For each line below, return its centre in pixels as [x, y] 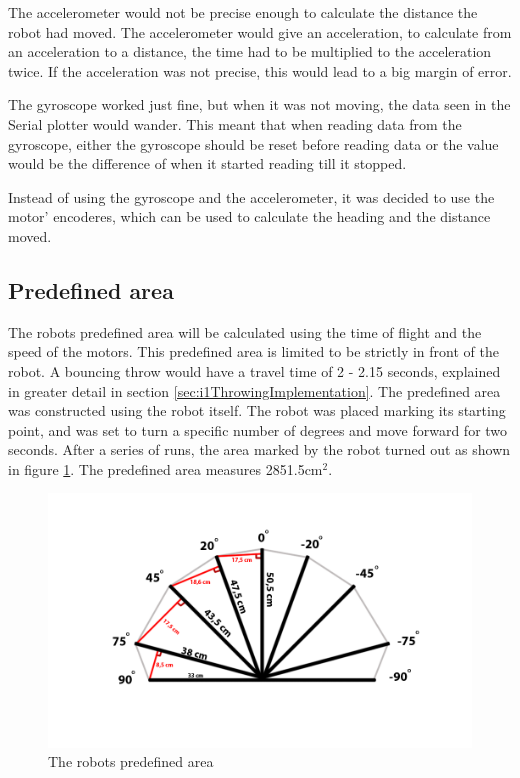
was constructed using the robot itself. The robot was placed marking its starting [257, 410]
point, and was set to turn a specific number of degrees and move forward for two [258, 429]
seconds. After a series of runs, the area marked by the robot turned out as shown [259, 449]
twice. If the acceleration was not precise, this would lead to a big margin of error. [260, 70]
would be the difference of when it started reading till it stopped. [207, 163]
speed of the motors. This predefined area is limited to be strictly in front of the [253, 351]
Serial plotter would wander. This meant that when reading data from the [235, 123]
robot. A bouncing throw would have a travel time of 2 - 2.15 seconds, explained [254, 370]
